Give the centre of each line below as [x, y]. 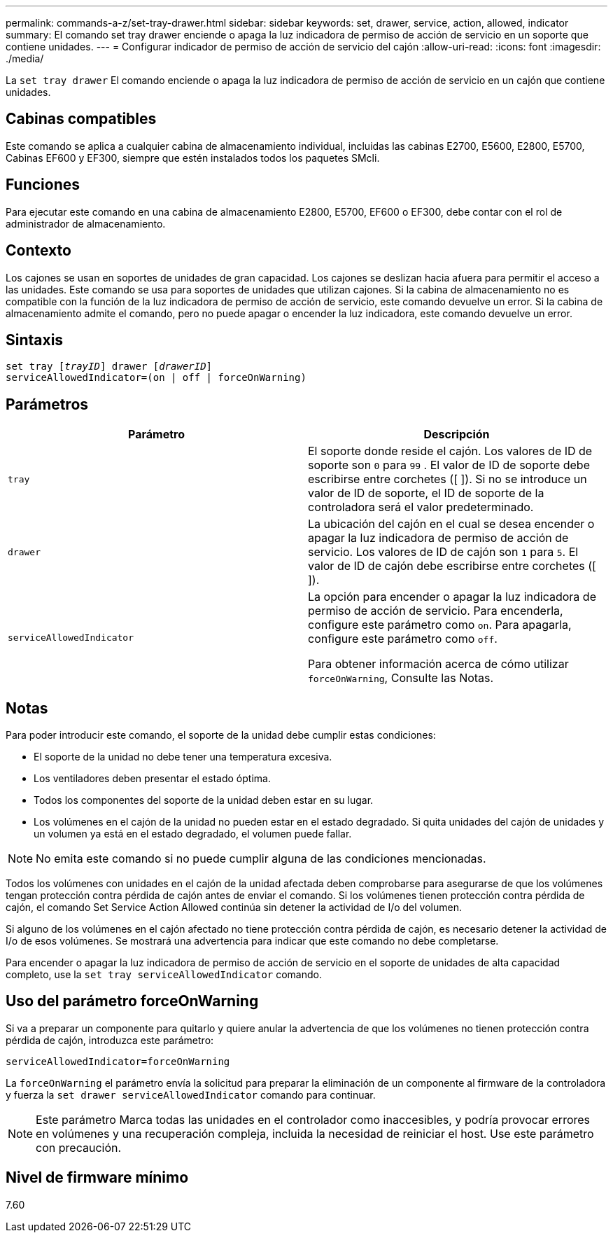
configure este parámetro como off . [403, 639]
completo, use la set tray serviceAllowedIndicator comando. [164, 975]
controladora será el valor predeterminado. [421, 507]
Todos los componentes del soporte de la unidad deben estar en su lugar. [204, 800]
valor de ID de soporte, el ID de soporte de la [426, 493]
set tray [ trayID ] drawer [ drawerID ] [109, 367]
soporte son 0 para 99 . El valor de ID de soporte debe [449, 465]
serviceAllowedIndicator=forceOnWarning [118, 1061]
